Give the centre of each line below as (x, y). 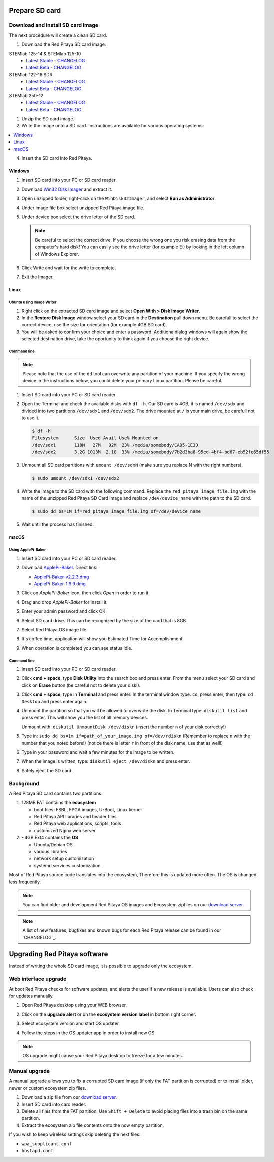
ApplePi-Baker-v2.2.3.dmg (62, 577)
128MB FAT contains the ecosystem (59, 803)
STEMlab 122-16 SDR (31, 74)
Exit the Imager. (38, 277)
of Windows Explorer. (57, 254)
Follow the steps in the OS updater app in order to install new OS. (89, 1033)
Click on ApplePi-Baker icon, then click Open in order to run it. (86, 593)
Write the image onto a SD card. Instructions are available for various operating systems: (113, 126)
